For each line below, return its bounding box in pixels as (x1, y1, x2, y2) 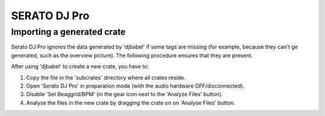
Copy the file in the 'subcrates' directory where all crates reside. (26, 74, 186, 81)
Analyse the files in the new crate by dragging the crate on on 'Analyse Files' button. (26, 99, 235, 106)
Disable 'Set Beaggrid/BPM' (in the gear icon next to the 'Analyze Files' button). (26, 91, 223, 98)
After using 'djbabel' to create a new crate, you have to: (11, 63, 149, 70)
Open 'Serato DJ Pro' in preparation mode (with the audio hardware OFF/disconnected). (26, 82, 245, 90)
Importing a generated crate (11, 26, 126, 37)
